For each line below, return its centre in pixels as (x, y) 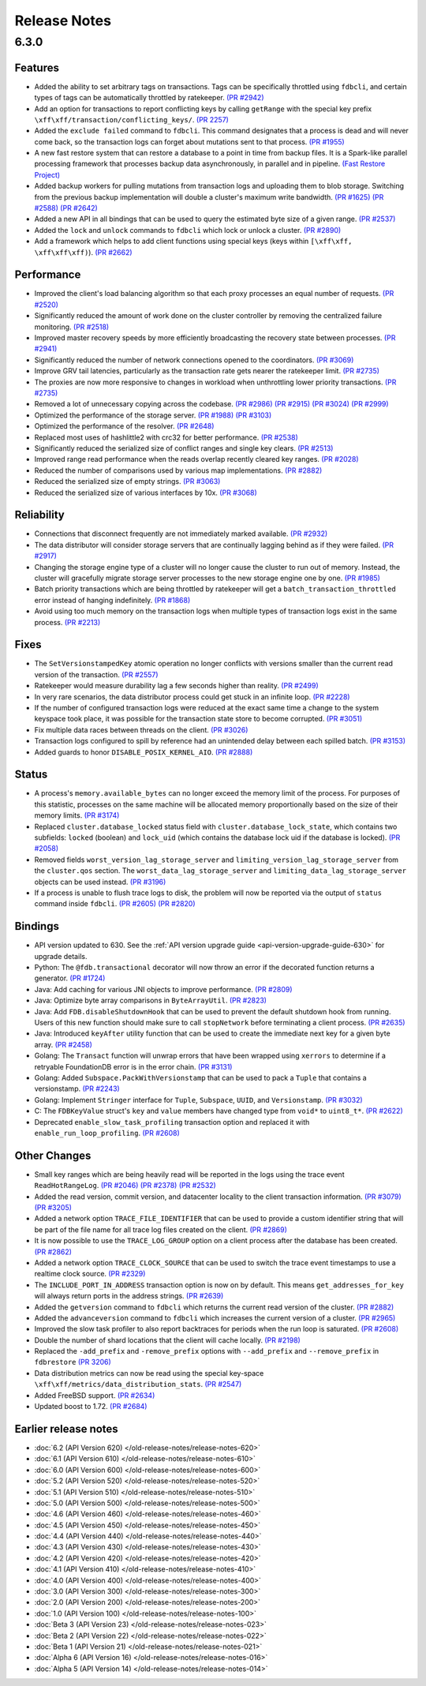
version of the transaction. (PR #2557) (96, 674)
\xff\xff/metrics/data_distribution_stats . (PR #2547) (138, 1384)
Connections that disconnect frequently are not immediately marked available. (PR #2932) (181, 534)
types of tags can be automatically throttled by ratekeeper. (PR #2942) (149, 98)
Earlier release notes (66, 1429)
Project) (47, 174)
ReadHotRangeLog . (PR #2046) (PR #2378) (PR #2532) (125, 1186)
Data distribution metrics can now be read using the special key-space (149, 1373)
